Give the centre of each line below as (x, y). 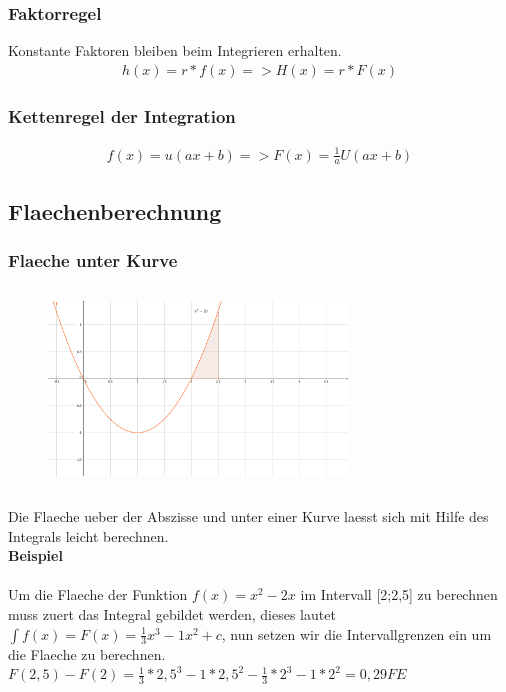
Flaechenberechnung (115, 210)
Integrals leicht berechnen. (88, 535)
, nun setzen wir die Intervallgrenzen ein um (356, 633)
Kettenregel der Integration (122, 115)
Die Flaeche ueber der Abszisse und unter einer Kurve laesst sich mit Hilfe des (248, 516)
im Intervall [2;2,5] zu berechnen (399, 594)
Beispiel (35, 555)
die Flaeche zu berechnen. (87, 653)
